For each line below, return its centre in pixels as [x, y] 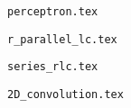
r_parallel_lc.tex [62, 39]
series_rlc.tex [53, 67]
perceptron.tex [53, 12]
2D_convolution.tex [65, 94]
